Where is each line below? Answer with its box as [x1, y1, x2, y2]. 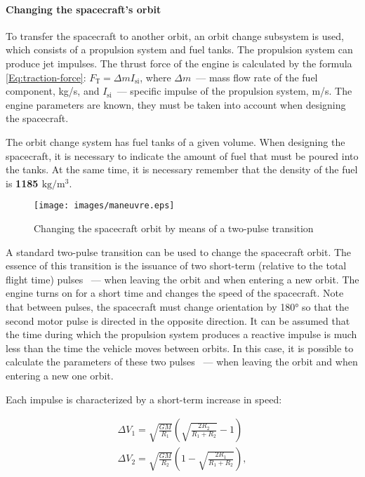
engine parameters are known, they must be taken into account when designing [6, 97, 346, 112]
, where [140, 69, 171, 84]
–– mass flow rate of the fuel [196, 69, 318, 84]
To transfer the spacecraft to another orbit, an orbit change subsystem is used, [6, 28, 344, 43]
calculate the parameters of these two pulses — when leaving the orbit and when [6, 354, 358, 369]
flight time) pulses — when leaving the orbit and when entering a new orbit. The [6, 271, 359, 286]
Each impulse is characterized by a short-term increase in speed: [6, 391, 282, 406]
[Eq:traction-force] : [6, 69, 86, 84]
